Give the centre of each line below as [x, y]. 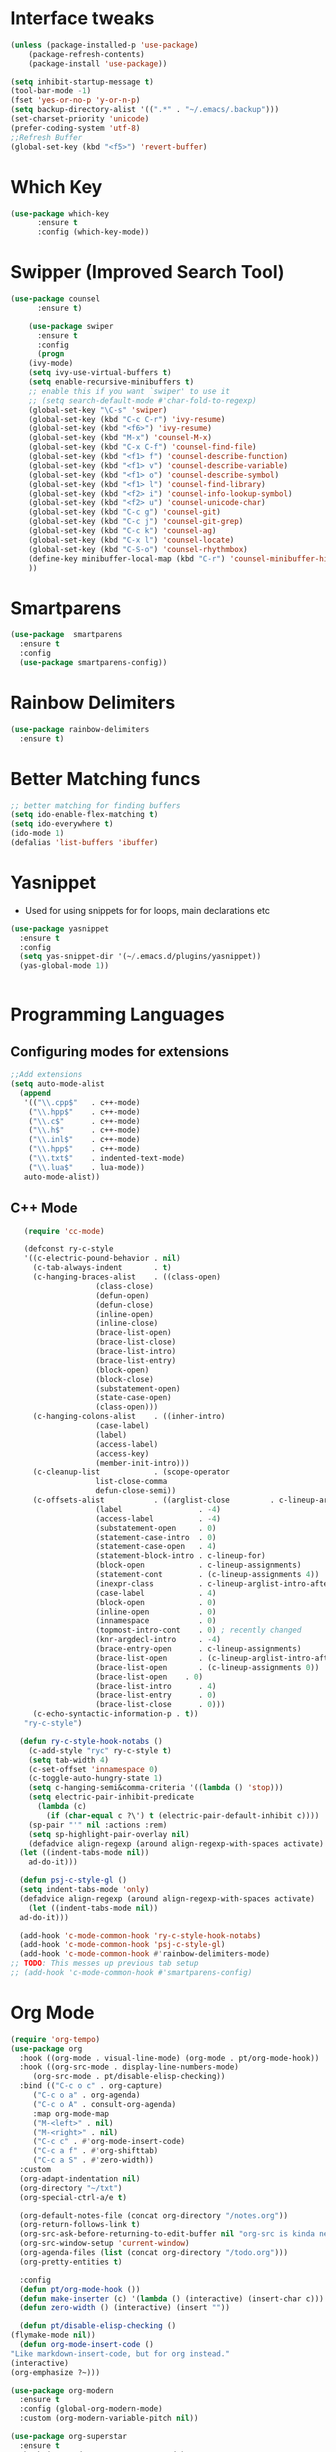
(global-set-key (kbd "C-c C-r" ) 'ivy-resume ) [127, 419]
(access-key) [122, 1453]
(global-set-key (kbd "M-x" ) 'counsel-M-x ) [120, 438]
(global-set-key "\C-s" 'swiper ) [98, 410]
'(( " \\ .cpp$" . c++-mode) [82, 1102]
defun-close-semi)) [136, 1491]
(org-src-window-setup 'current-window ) [104, 2243]
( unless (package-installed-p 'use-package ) [104, 45]
